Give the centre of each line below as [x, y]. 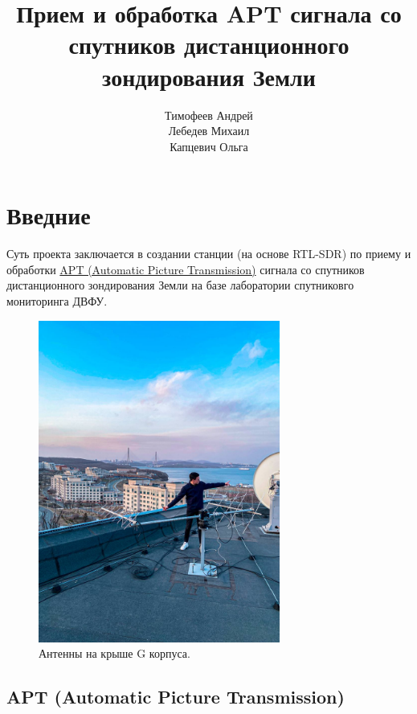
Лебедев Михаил [209, 131]
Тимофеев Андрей [209, 115]
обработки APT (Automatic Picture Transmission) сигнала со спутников [186, 269]
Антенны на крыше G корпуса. [114, 653]
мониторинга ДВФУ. [57, 301]
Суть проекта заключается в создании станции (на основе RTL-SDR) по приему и [209, 254]
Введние [49, 215]
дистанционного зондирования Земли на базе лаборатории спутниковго [180, 285]
